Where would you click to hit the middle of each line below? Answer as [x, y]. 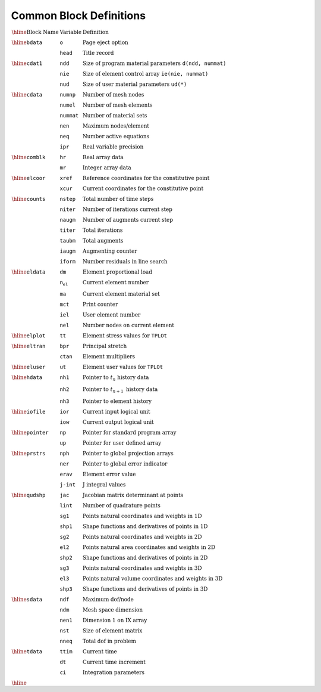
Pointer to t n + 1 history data [120, 390]
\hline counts [29, 199]
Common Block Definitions [78, 15]
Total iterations [103, 230]
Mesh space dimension [112, 610]
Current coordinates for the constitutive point [143, 188]
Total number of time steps [118, 199]
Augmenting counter [110, 251]
